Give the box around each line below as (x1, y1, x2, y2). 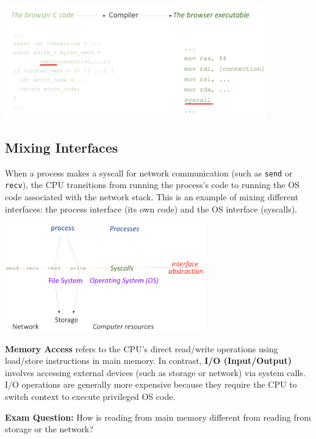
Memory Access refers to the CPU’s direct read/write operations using (5, 342, 278, 355)
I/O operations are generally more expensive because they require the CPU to (5, 378, 297, 391)
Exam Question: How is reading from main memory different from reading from (5, 410, 311, 423)
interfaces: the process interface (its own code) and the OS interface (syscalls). (5, 202, 297, 215)
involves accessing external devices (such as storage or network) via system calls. (5, 366, 306, 379)
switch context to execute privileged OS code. (5, 390, 176, 403)
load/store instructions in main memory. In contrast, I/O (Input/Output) (5, 354, 292, 367)
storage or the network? (5, 423, 93, 435)
